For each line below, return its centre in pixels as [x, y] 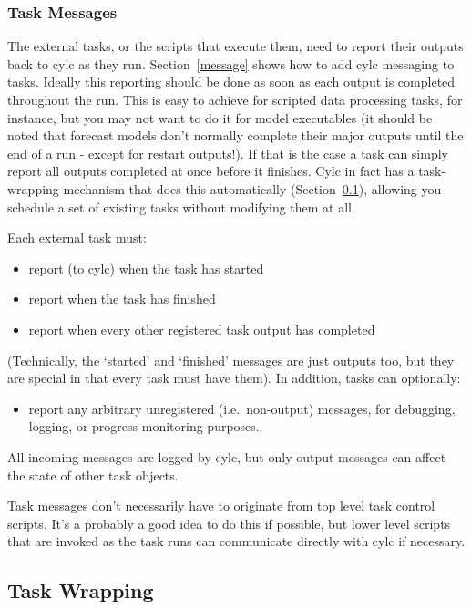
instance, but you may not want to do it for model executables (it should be [220, 117]
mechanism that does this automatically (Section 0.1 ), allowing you [252, 188]
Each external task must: [77, 237]
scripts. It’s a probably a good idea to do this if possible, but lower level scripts [229, 523]
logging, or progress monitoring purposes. [144, 426]
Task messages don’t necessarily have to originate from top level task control [221, 506]
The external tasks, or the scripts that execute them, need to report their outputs [235, 46]
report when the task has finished [122, 299]
